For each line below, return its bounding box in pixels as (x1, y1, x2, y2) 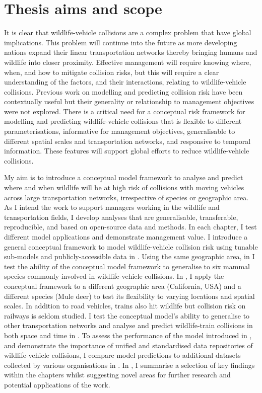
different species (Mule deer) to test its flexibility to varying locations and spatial (4, 290, 255, 301)
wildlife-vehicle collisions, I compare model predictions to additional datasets (4, 350, 241, 360)
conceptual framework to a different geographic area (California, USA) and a (4, 280, 241, 291)
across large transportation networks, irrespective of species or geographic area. (4, 192, 249, 202)
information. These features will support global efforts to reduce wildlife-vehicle (4, 145, 249, 156)
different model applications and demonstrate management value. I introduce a (4, 231, 248, 242)
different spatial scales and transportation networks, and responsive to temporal (4, 135, 251, 146)
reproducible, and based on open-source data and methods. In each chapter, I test (4, 221, 257, 232)
